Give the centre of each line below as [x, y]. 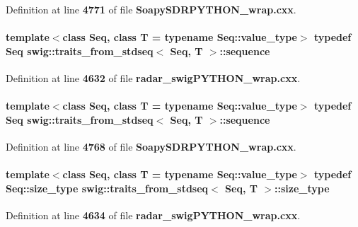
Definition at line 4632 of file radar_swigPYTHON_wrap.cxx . [153, 77]
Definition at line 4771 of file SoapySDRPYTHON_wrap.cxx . [151, 9]
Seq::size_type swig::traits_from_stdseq [107, 188]
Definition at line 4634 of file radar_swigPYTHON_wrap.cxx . [153, 215]
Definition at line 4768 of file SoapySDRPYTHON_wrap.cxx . [151, 146]
